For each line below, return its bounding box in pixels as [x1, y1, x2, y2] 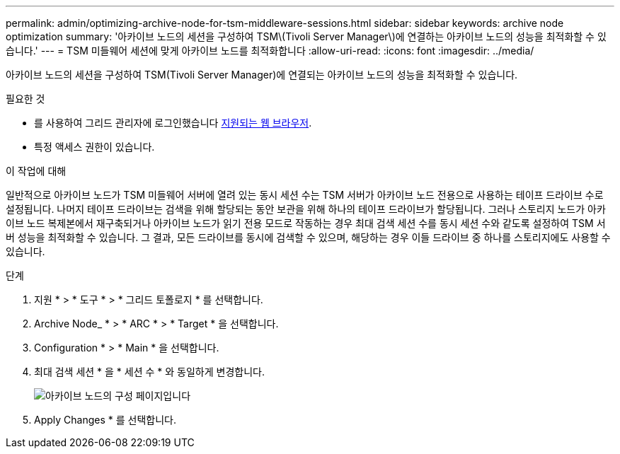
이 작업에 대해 [6, 165, 67, 177]
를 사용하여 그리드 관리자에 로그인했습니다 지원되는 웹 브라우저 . [34, 117, 312, 129]
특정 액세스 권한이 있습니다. [34, 141, 155, 153]
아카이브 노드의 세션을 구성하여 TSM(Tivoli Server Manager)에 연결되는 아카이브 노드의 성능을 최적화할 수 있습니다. [6, 69, 518, 81]
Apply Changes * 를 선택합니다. [34, 414, 176, 426]
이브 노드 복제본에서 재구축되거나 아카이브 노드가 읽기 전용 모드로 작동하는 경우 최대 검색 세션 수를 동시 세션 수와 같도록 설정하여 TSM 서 [6, 217, 606, 229]
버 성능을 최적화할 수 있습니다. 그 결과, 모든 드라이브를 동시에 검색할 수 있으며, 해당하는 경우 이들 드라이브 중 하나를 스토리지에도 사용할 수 [6, 231, 611, 243]
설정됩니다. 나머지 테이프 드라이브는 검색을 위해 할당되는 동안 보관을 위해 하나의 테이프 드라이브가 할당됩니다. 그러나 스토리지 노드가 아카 [6, 203, 606, 215]
